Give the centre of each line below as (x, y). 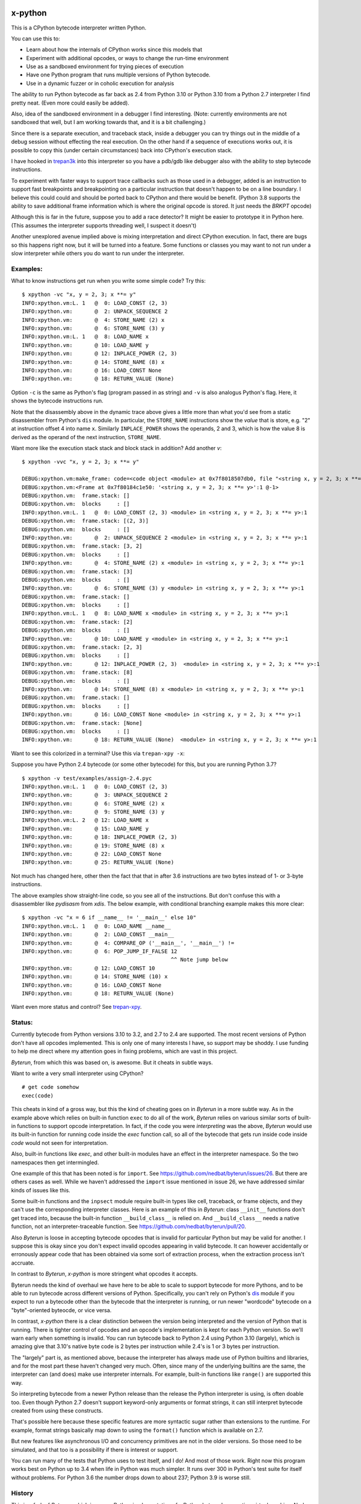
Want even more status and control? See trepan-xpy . (76, 1007)
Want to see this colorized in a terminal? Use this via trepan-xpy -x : (98, 753)
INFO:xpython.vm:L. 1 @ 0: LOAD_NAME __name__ (97, 926)
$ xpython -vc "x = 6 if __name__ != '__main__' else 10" (109, 918)
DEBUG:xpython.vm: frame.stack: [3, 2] (82, 546)
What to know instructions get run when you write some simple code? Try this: (108, 281)
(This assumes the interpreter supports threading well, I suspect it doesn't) (104, 225)
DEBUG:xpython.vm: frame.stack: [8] (78, 673)
